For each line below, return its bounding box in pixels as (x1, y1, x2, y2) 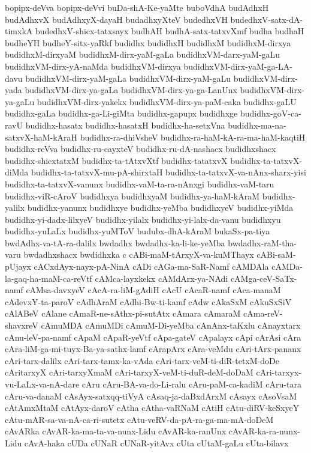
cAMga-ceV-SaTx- (230, 272, 297, 284)
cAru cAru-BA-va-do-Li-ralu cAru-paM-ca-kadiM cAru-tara (81, 378, 301, 390)
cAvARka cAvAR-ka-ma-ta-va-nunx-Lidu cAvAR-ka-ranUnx (5, 425, 227, 437)
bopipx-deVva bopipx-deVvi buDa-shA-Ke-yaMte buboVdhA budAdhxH (5, 1, 269, 13)
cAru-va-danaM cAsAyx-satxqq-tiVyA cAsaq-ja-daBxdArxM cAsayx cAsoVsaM (5, 389, 297, 402)
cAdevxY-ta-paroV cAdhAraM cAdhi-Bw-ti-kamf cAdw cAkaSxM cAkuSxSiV (5, 295, 292, 308)
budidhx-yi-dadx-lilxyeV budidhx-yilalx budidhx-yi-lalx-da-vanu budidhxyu (5, 213, 281, 225)
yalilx (5, 201, 25, 214)
